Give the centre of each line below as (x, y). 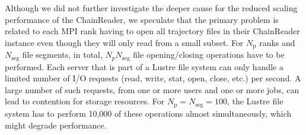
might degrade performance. (56, 125)
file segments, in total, (62, 55)
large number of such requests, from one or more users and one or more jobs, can (152, 89)
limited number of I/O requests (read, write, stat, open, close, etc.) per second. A (153, 78)
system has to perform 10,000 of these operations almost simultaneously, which (148, 113)
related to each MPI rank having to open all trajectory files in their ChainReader (152, 31)
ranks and (277, 42)
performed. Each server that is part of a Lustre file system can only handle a (144, 66)
